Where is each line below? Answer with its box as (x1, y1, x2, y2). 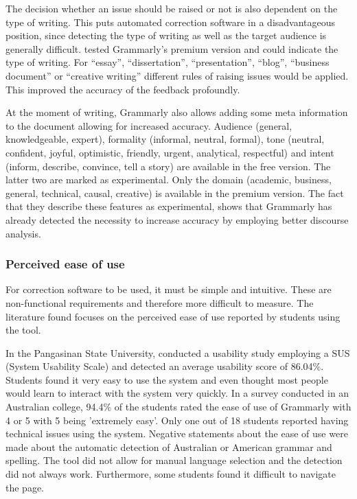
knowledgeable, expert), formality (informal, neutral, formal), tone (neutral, (5, 132, 325, 146)
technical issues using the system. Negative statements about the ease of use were (5, 426, 348, 441)
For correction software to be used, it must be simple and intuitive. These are (5, 282, 332, 297)
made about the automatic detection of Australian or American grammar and (5, 439, 332, 454)
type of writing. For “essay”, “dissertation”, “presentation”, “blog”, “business (5, 55, 330, 69)
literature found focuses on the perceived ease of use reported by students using (5, 309, 341, 323)
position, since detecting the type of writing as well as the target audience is (5, 28, 327, 43)
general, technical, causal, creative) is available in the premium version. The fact (5, 185, 344, 200)
